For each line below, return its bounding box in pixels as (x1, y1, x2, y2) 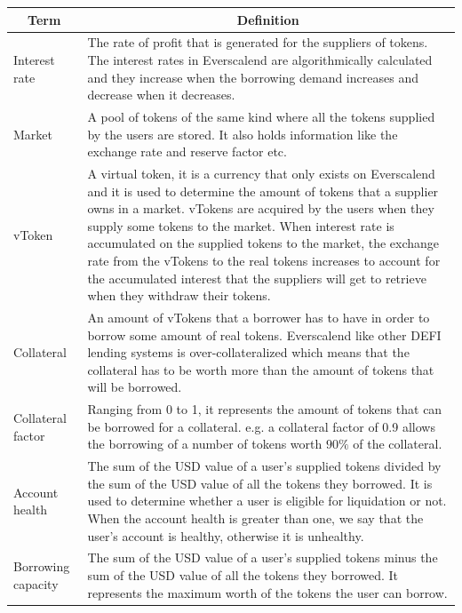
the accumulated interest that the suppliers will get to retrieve (87, 268, 426, 287)
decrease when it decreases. (87, 85, 235, 104)
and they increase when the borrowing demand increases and (87, 68, 418, 86)
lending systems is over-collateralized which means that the (87, 343, 410, 362)
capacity (13, 574, 59, 593)
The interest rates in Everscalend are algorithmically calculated (87, 50, 433, 68)
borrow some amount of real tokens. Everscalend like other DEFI (87, 325, 442, 344)
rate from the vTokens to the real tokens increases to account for (87, 251, 441, 269)
